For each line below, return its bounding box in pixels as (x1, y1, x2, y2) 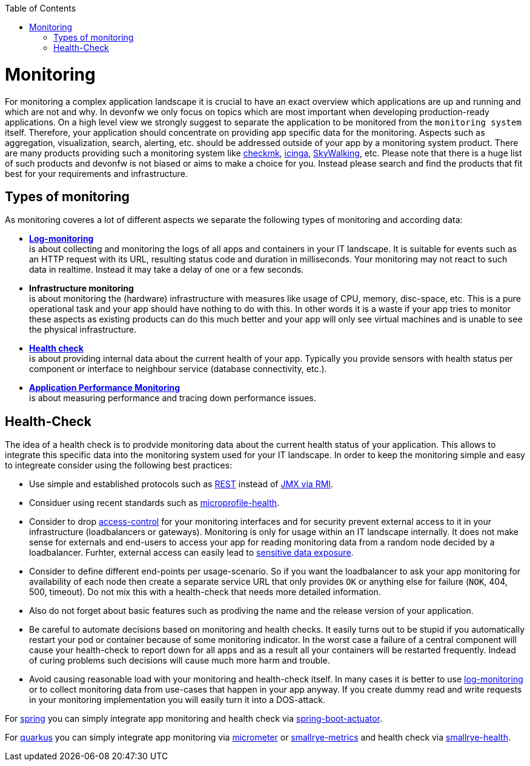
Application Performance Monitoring (29, 382, 181, 393)
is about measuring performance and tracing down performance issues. (29, 393, 316, 404)
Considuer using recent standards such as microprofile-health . (29, 498, 280, 508)
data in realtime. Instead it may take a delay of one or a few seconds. (29, 264, 304, 275)
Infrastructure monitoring (29, 283, 134, 294)
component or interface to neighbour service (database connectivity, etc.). (29, 364, 327, 375)
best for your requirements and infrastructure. (5, 168, 188, 179)
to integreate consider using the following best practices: (5, 460, 233, 471)
